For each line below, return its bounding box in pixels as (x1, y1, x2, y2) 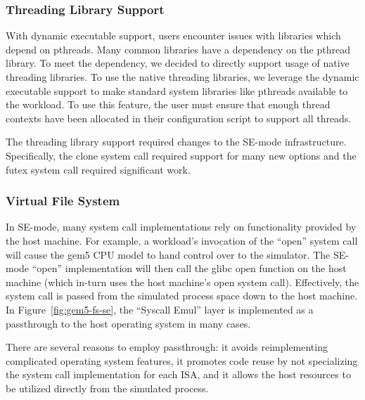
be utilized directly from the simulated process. (6, 380, 209, 395)
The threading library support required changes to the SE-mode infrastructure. (6, 134, 347, 149)
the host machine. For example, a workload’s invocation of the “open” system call (6, 233, 358, 247)
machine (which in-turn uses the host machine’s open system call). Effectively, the (6, 274, 359, 289)
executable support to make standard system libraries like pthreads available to (6, 83, 348, 98)
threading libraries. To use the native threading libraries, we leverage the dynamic (6, 70, 359, 84)
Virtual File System (6, 192, 120, 209)
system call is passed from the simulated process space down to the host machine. (6, 288, 358, 303)
